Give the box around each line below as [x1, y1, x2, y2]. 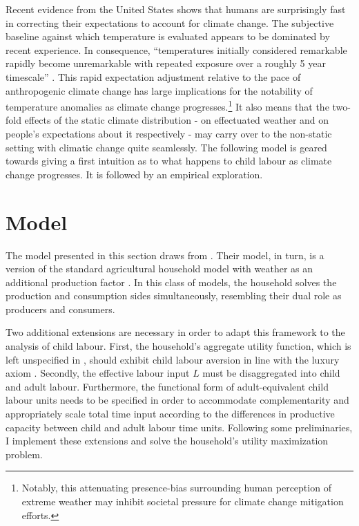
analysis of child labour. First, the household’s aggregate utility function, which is [6, 339, 351, 353]
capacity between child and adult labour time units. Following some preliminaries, [6, 420, 353, 434]
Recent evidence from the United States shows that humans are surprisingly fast [6, 2, 346, 16]
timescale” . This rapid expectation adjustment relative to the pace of [6, 69, 301, 84]
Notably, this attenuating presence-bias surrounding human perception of [21, 480, 331, 495]
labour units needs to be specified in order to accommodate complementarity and [6, 393, 349, 407]
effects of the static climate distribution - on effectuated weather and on [24, 113, 329, 127]
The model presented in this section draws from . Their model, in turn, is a [6, 247, 324, 262]
